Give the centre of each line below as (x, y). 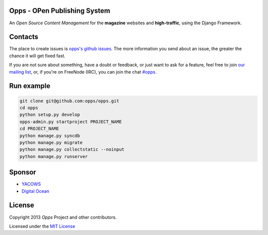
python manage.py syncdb (50, 136)
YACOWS (31, 184)
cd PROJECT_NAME (39, 129)
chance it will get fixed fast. (37, 56)
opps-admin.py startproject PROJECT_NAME (71, 121)
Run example (30, 86)
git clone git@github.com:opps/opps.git (69, 101)
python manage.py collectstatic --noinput (72, 150)
